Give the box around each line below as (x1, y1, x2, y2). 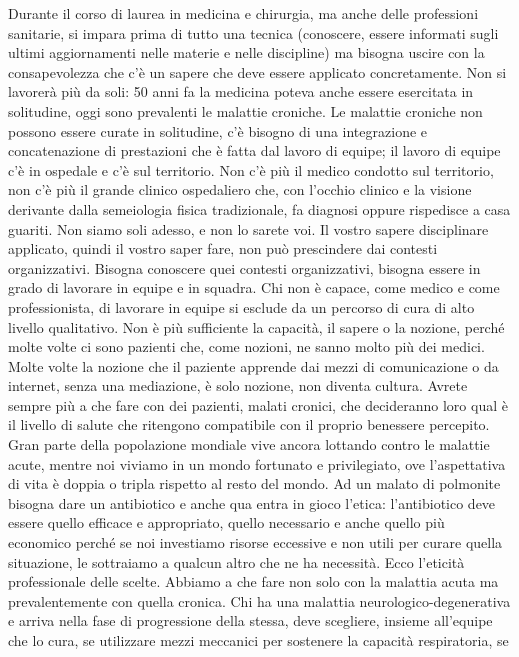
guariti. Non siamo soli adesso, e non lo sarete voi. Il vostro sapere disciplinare (8, 218, 489, 239)
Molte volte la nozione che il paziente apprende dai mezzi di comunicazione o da (8, 355, 499, 376)
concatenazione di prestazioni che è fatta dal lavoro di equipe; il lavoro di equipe (8, 140, 501, 161)
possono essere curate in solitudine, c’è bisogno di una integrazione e (8, 120, 428, 141)
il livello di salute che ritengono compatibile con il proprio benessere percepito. (8, 414, 490, 435)
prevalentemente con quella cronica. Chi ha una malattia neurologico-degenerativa (8, 590, 511, 611)
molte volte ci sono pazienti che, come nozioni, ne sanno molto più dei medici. (8, 336, 485, 357)
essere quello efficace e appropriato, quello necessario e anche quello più (8, 512, 445, 533)
